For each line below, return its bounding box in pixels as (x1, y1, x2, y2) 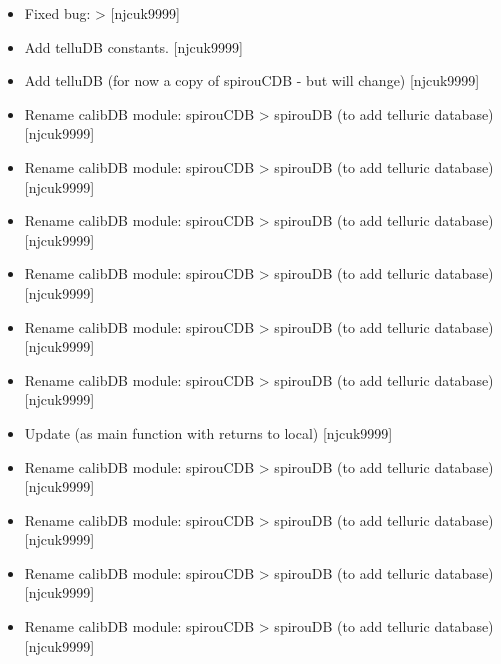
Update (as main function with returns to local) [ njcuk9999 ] (24, 422, 393, 443)
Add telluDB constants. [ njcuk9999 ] (24, 36, 243, 57)
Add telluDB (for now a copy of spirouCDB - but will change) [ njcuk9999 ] (24, 70, 480, 91)
